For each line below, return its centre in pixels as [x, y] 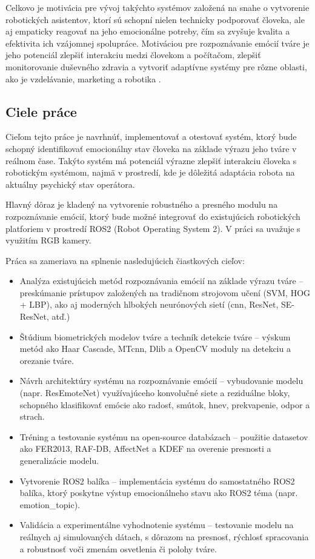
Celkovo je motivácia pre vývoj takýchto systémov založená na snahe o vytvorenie [157, 7]
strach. [32, 416]
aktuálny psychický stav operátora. [70, 184]
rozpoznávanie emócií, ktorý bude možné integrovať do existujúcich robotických [153, 216]
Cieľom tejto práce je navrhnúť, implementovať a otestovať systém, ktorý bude [151, 137]
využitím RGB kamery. [48, 240]
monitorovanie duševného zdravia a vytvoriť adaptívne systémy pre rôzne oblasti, [156, 66]
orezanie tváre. [47, 360]
